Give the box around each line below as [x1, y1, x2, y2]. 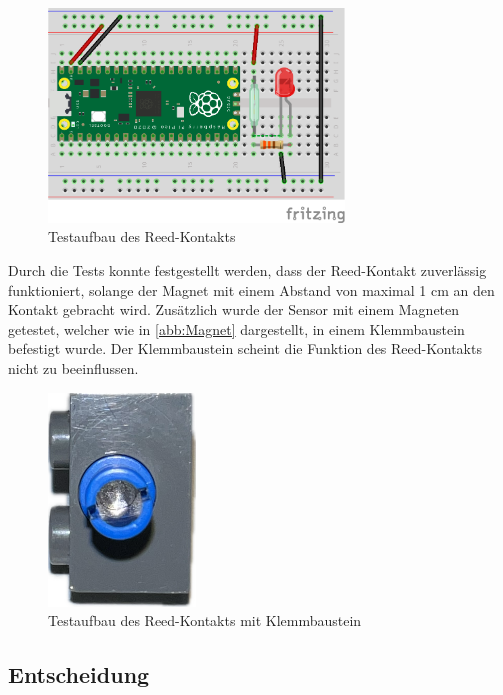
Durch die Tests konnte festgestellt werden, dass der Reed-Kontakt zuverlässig [8, 260, 487, 281]
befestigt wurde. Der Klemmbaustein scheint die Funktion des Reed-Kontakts [8, 338, 482, 359]
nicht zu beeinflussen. [8, 358, 139, 379]
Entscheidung [8, 659, 150, 690]
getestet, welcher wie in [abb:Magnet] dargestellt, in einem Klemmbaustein [8, 318, 465, 339]
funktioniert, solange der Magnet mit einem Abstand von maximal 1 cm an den [8, 279, 495, 300]
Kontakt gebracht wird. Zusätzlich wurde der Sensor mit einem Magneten [8, 299, 460, 320]
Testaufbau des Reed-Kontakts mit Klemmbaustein [48, 610, 362, 631]
